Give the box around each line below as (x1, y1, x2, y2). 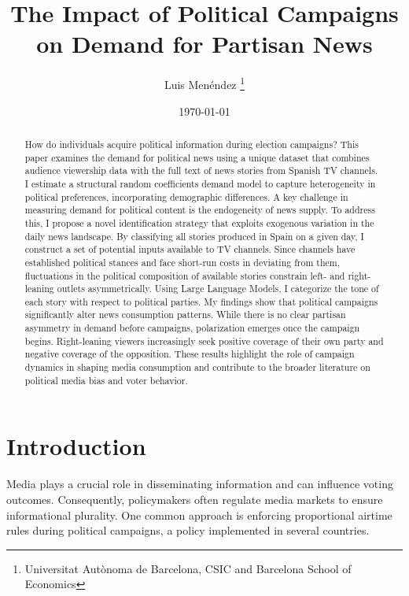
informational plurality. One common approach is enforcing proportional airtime (6, 506, 392, 523)
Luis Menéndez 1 (164, 74, 245, 92)
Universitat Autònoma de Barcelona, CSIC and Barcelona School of (24, 560, 352, 576)
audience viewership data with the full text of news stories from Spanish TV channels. (24, 164, 378, 177)
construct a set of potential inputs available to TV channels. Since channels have (24, 242, 356, 256)
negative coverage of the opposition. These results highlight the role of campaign (24, 347, 355, 361)
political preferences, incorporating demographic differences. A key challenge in (24, 190, 348, 203)
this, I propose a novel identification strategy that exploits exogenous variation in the (24, 216, 374, 229)
